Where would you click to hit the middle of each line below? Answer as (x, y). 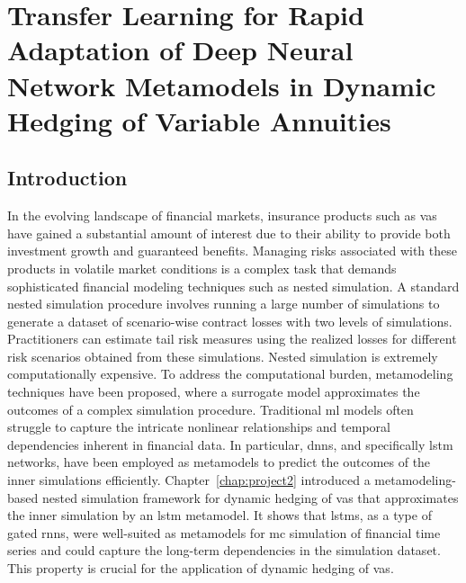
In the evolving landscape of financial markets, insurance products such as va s (222, 215)
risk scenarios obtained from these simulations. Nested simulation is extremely (223, 356)
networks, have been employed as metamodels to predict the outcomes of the (219, 462)
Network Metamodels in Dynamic (222, 85)
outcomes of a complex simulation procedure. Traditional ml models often (211, 409)
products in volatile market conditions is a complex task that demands (202, 268)
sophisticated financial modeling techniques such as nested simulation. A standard (233, 286)
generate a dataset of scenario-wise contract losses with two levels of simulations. (230, 321)
